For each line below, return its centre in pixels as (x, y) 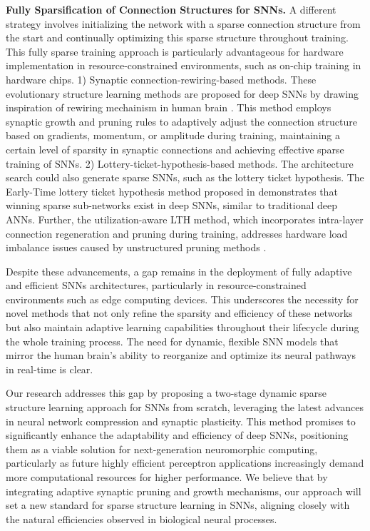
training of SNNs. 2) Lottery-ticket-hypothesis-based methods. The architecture (180, 163)
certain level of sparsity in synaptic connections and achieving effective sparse (175, 149)
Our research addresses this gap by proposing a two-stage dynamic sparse (166, 393)
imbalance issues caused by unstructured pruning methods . (136, 247)
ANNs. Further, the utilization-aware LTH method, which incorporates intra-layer (185, 219)
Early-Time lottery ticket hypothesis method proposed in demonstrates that (172, 191)
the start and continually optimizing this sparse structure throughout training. (177, 37)
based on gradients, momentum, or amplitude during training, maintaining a (173, 135)
